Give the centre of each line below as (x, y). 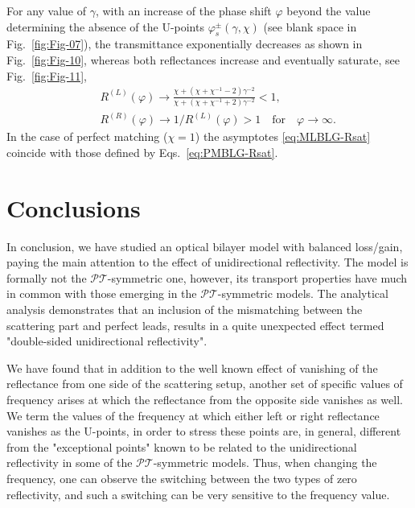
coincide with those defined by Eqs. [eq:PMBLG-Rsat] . (142, 152)
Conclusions (74, 207)
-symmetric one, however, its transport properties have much (257, 277)
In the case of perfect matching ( (87, 136)
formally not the (47, 277)
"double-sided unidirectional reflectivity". (107, 341)
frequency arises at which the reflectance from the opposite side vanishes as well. (205, 399)
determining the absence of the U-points (105, 26)
